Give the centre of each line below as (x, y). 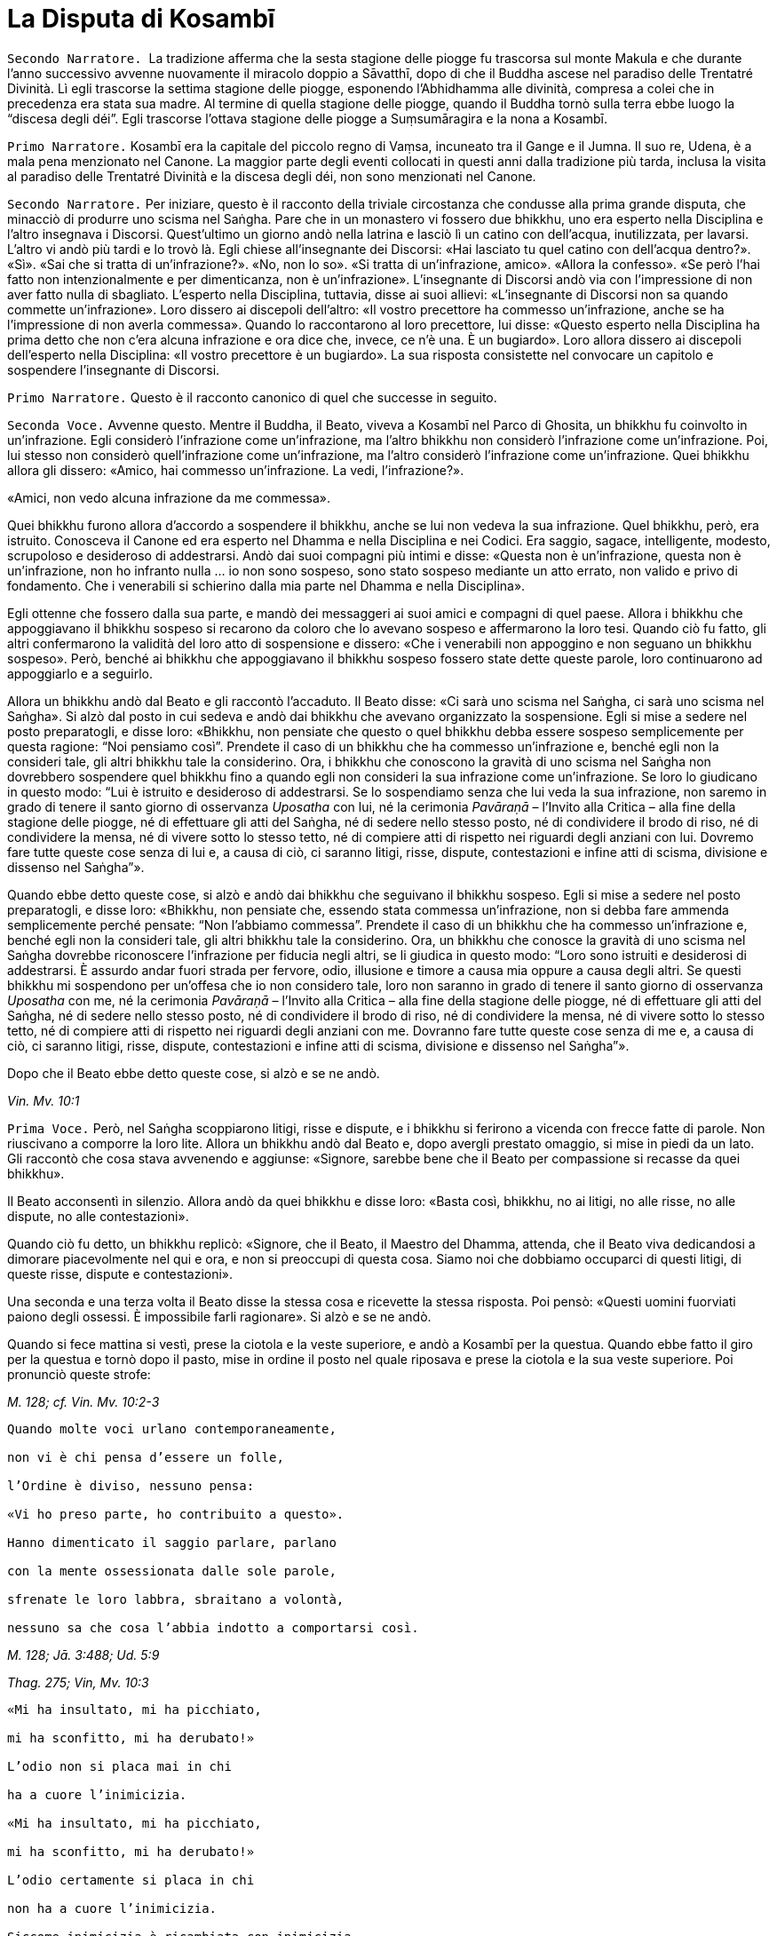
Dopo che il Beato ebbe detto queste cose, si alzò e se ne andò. (194, 1073)
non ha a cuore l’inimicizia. (112, 1908)
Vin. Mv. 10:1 (44, 1100)
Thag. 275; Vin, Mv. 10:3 (78, 1682)
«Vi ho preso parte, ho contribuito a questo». (176, 1514)
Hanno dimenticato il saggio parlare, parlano (172, 1542)
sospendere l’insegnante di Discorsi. (114, 369)
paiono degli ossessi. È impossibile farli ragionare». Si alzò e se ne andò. (219, 1316)
